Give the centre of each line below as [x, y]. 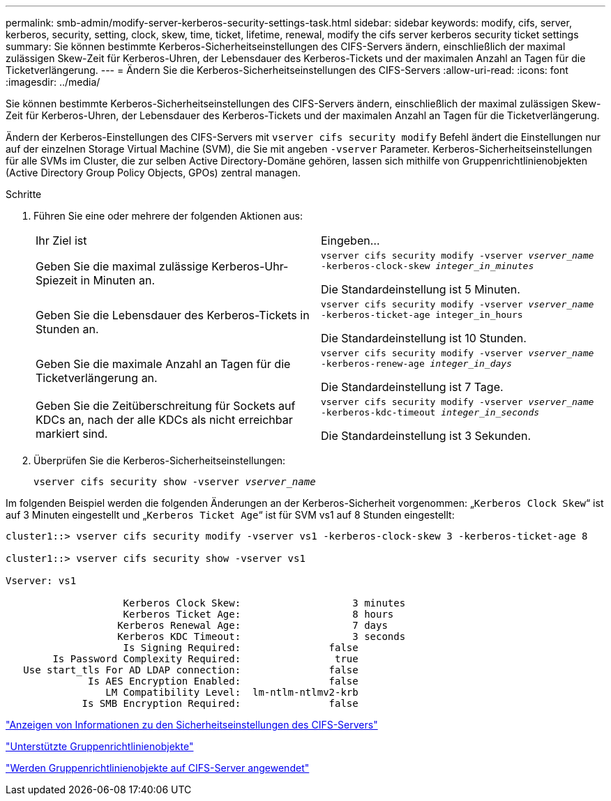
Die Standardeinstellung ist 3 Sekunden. [426, 436]
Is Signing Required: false [241, 648]
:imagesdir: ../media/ [53, 82]
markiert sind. [72, 434]
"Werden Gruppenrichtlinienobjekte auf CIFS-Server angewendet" [158, 768]
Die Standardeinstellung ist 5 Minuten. [421, 289]
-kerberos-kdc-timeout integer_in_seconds [430, 412]
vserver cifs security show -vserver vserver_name [175, 482]
